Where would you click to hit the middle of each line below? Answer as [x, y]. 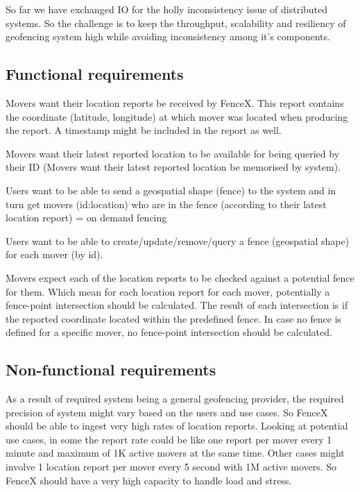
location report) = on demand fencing [86, 218]
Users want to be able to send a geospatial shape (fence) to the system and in [171, 190]
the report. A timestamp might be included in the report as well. [144, 130]
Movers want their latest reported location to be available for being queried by [173, 153]
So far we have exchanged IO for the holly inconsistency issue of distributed [167, 9]
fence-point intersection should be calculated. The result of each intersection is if [177, 305]
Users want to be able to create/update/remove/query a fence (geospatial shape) [178, 240]
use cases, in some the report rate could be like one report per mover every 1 [169, 439]
